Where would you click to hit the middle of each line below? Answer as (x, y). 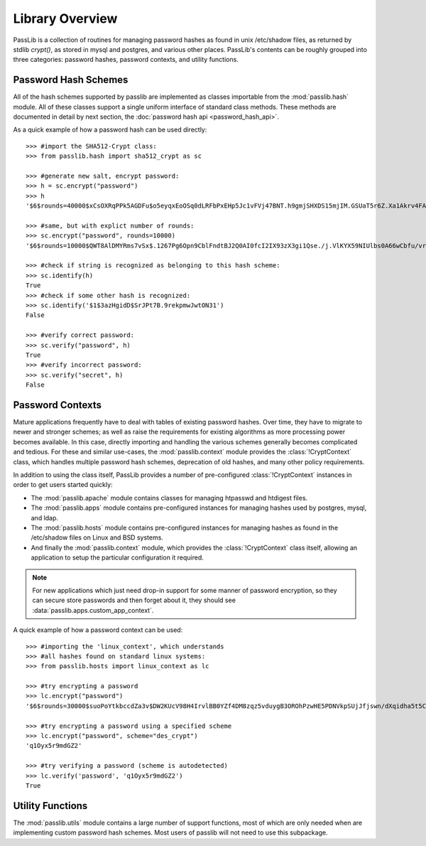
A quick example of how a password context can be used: (98, 630)
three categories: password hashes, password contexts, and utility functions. (126, 60)
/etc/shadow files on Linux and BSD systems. (97, 537)
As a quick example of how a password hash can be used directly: (110, 130)
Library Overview (65, 18)
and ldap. (45, 518)
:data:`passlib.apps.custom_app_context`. (93, 610)
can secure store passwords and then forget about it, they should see (134, 600)
